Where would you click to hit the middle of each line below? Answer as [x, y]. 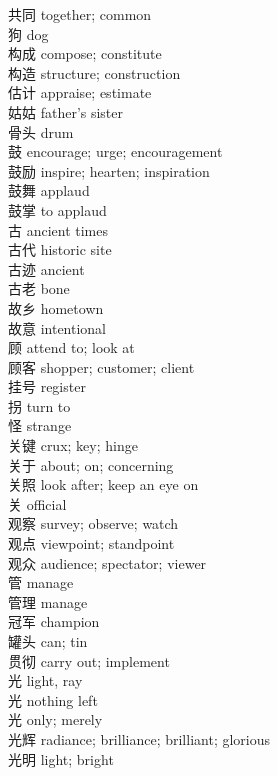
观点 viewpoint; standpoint [91, 543]
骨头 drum [41, 131]
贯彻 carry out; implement [89, 660]
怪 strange [40, 425]
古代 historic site [60, 249]
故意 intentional [57, 327]
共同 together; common [80, 14]
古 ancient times [58, 229]
